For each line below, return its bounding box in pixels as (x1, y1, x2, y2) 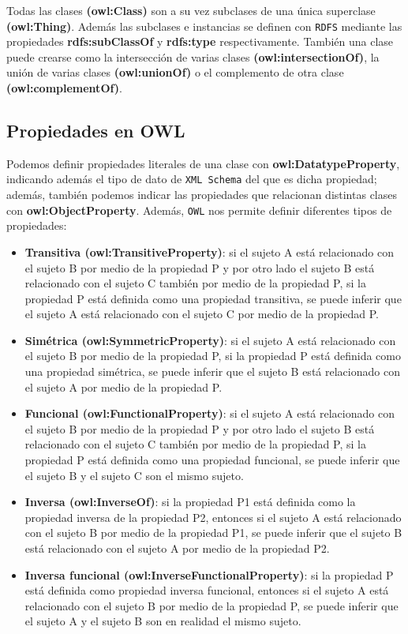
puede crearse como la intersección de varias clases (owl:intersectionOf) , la (6, 48, 380, 65)
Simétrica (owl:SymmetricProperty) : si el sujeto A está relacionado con (24, 332, 396, 348)
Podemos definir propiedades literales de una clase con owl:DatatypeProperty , (6, 155, 400, 171)
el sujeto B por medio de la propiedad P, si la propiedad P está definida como (24, 347, 401, 364)
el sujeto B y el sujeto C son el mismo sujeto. (24, 467, 244, 483)
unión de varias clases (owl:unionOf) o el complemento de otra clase (6, 64, 344, 81)
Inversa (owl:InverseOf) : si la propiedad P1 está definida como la (24, 493, 356, 510)
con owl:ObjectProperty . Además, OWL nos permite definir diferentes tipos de (6, 201, 392, 218)
